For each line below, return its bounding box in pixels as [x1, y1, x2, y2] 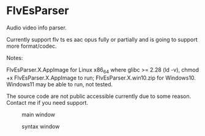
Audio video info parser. [6, 24, 67, 31]
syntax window [21, 123, 60, 130]
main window [21, 111, 56, 118]
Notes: [6, 54, 23, 61]
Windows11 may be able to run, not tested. [6, 80, 113, 88]
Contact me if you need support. [6, 99, 89, 106]
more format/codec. [6, 42, 57, 50]
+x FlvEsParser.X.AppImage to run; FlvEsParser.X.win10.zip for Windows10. [6, 74, 196, 81]
